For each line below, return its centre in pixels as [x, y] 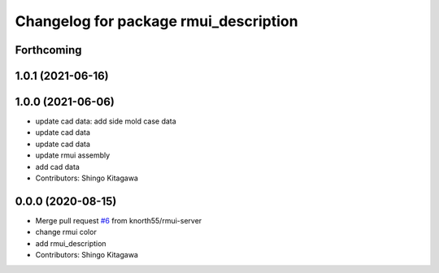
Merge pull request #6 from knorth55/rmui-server [119, 220]
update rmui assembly [73, 155]
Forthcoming [48, 50]
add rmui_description [71, 243]
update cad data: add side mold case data [106, 121]
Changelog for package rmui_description [156, 21]
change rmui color [66, 232]
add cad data [58, 167]
